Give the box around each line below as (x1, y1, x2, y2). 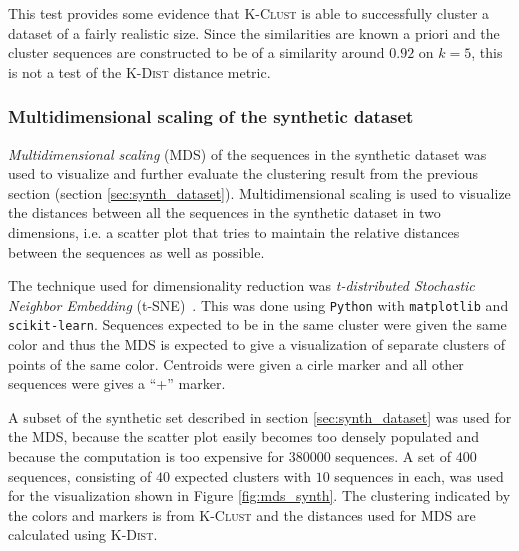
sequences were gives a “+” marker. (8, 373, 226, 394)
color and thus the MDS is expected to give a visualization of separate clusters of (8, 334, 505, 355)
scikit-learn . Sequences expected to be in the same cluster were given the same (8, 314, 507, 335)
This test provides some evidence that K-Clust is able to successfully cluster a (8, 3, 490, 23)
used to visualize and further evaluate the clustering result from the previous (8, 163, 479, 184)
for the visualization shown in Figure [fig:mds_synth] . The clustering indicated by (8, 485, 511, 506)
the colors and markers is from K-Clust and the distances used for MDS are (8, 504, 476, 525)
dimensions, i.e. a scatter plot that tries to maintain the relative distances (8, 221, 460, 242)
